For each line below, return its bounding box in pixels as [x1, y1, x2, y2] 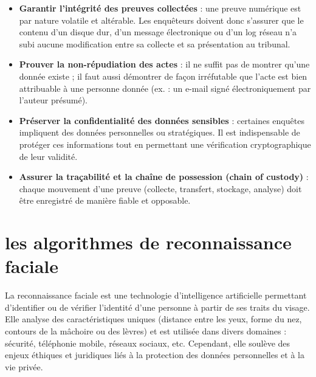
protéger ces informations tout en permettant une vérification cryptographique [19, 137, 311, 150]
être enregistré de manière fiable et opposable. [19, 194, 191, 207]
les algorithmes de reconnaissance [5, 230, 292, 255]
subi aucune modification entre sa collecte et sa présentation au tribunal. [19, 37, 290, 50]
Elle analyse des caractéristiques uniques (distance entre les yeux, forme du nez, [5, 313, 302, 325]
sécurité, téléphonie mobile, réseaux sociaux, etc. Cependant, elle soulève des [5, 336, 290, 349]
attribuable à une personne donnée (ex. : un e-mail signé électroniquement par [19, 81, 311, 94]
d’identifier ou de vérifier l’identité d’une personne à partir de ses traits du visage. [5, 300, 310, 313]
